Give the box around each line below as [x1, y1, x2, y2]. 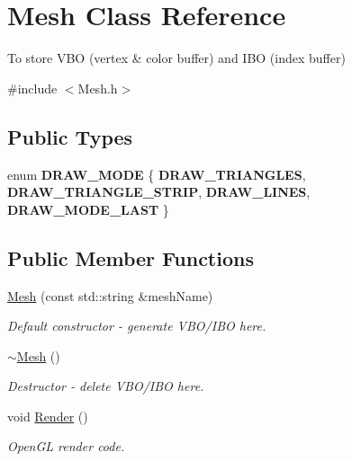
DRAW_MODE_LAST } [7, 199, 169, 218]
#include [7, 78, 58, 97]
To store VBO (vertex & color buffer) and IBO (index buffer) [7, 49, 346, 67]
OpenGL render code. [7, 437, 125, 456]
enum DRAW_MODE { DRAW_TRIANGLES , [7, 164, 306, 183]
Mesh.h [77, 78, 118, 97]
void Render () [7, 406, 88, 425]
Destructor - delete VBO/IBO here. [7, 377, 204, 395]
